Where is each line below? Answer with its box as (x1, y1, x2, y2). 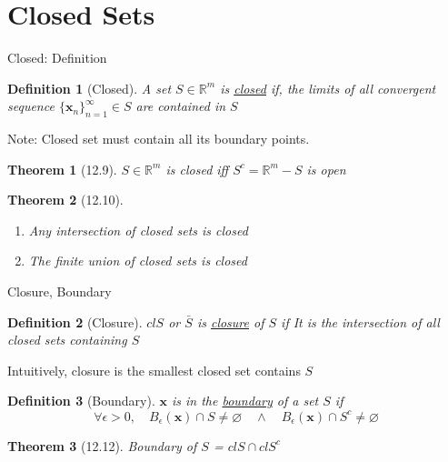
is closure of (196, 312, 264, 331)
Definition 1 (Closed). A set (7, 78, 172, 97)
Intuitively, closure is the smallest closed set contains (7, 360, 301, 379)
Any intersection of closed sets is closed (28, 220, 248, 239)
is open (306, 159, 346, 178)
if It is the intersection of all (281, 312, 440, 331)
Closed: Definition (7, 48, 107, 67)
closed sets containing (7, 330, 127, 349)
